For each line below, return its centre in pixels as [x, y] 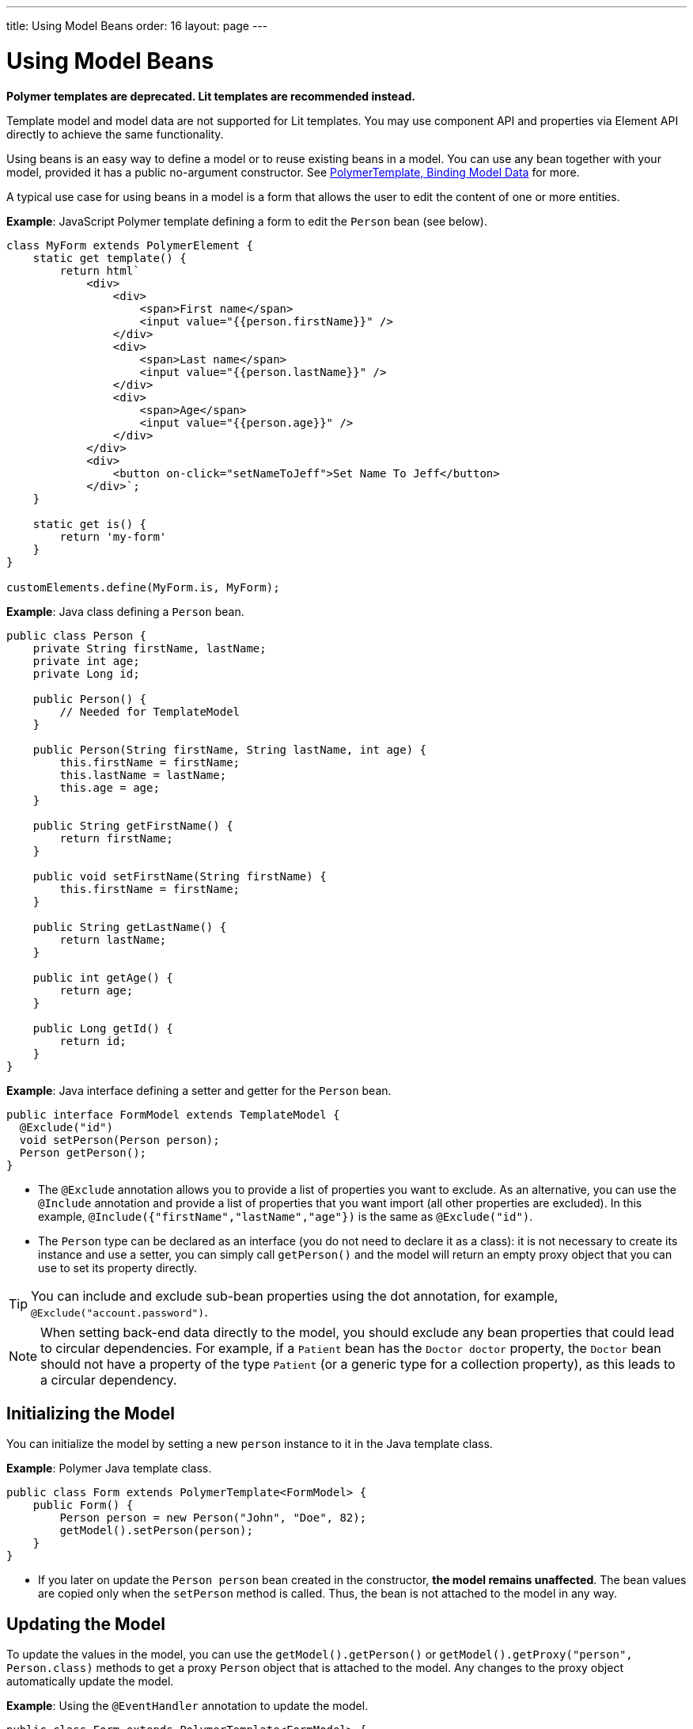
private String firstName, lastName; [150, 648]
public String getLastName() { [130, 927]
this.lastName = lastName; [143, 775]
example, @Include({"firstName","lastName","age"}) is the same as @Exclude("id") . [286, 1216]
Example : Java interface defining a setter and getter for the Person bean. [199, 1090]
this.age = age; [110, 787]
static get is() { [90, 524]
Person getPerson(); [83, 1152]
